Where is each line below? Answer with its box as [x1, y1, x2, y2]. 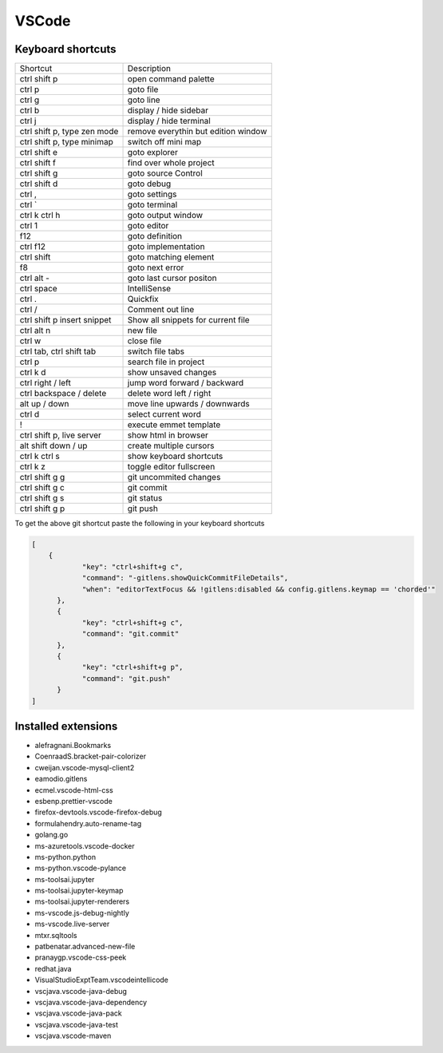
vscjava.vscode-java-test [34, 1019, 119, 1029]
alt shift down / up [19, 440, 88, 451]
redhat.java [34, 964, 72, 973]
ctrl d [19, 409, 40, 420]
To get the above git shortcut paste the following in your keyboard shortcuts [14, 519, 265, 528]
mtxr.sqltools [34, 930, 77, 940]
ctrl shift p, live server [19, 430, 101, 441]
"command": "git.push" [81, 674, 171, 683]
